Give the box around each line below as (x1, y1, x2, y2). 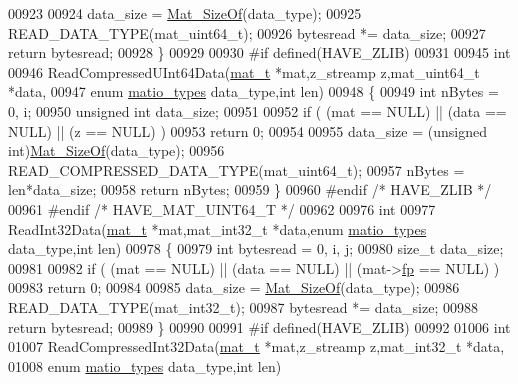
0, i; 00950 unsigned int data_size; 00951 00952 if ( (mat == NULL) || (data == (8, 100, 507, 121)
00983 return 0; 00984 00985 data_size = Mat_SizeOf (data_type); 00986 (8, 277, 460, 298)
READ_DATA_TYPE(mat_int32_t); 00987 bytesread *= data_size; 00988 (8, 296, 478, 317)
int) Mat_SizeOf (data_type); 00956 (8, 140, 225, 161)
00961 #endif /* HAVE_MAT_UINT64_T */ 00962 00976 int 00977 (8, 198, 436, 219)
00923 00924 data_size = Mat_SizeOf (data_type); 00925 (8, 3, 362, 23)
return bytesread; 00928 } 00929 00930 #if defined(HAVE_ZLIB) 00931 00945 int (8, 42, 511, 63)
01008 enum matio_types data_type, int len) (8, 355, 282, 376)
